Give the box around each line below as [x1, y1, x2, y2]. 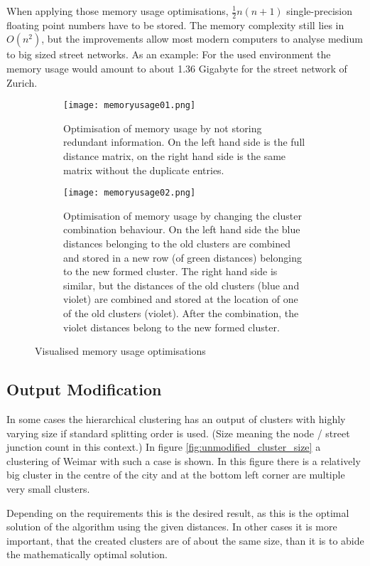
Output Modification [6, 378, 162, 400]
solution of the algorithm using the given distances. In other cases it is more [6, 519, 337, 534]
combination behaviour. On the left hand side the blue [63, 222, 300, 237]
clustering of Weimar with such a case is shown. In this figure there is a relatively [6, 453, 361, 468]
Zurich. [6, 75, 38, 90]
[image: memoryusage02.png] [63, 188, 196, 198]
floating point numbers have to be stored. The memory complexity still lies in [6, 17, 344, 32]
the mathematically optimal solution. [6, 547, 168, 562]
